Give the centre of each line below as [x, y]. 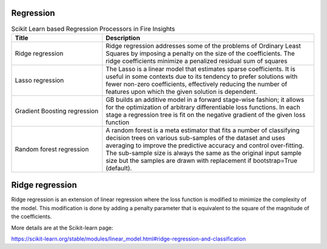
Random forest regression [52, 149]
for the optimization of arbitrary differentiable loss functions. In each [203, 107]
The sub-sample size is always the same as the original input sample [204, 153]
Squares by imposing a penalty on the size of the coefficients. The [200, 53]
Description [123, 38]
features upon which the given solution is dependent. [181, 91]
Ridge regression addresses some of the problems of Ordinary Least [203, 45]
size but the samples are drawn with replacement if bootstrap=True [202, 161]
